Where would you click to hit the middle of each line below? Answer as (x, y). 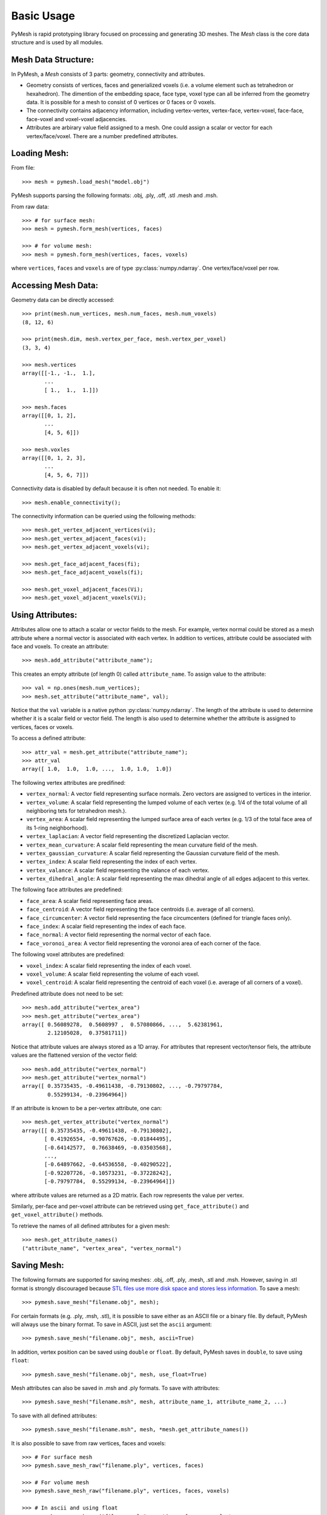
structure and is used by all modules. (57, 42)
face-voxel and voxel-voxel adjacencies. (77, 119)
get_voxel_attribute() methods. (57, 1214)
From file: (23, 168)
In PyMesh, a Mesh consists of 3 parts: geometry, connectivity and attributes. (108, 74)
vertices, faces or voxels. (42, 727)
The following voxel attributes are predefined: (68, 954)
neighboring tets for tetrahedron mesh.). (77, 811)
